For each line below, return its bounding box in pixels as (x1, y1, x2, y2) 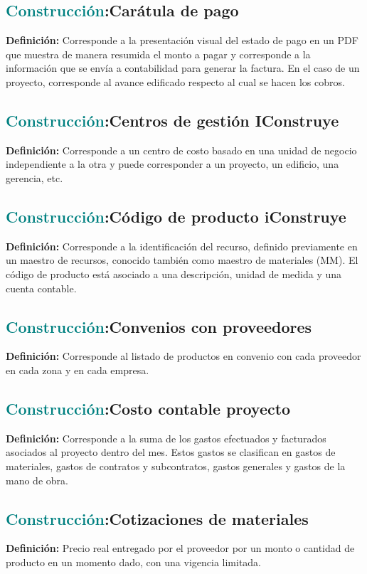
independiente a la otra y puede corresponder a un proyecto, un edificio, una (6, 156, 339, 171)
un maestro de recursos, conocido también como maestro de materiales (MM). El (6, 253, 358, 267)
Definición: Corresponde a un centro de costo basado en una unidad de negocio (6, 142, 357, 157)
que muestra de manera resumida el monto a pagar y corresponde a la (6, 46, 311, 61)
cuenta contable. (6, 280, 77, 295)
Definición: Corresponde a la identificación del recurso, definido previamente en (6, 238, 358, 253)
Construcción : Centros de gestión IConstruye (6, 109, 339, 131)
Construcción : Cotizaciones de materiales (6, 507, 309, 529)
